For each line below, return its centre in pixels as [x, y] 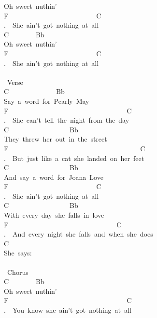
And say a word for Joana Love [54, 177]
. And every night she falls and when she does [78, 234]
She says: [18, 253]
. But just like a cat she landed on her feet [74, 158]
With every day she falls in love [54, 215]
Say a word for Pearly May [47, 101]
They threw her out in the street [56, 139]
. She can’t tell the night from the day [67, 120]
